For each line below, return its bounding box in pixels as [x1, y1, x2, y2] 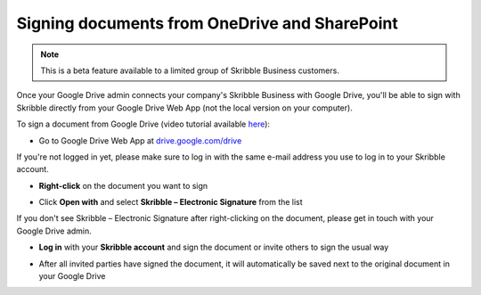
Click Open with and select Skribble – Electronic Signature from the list [38, 197, 303, 208]
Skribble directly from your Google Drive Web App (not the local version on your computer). [16, 102, 354, 113]
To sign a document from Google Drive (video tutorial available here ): [16, 119, 271, 129]
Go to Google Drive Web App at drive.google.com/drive [38, 135, 242, 146]
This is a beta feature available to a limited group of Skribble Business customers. [40, 65, 340, 76]
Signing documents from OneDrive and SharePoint [16, 13, 398, 33]
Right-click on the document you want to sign [38, 180, 208, 191]
